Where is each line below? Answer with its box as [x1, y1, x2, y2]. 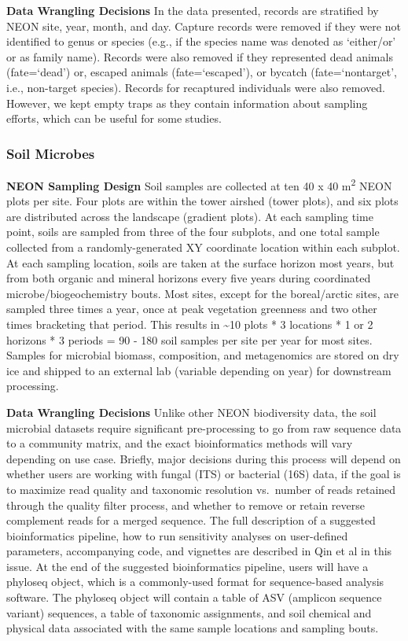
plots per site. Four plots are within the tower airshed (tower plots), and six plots [6, 193, 399, 209]
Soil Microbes [6, 143, 95, 163]
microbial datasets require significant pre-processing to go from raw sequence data [6, 419, 402, 436]
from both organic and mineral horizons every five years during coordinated [6, 270, 371, 286]
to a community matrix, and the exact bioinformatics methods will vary [6, 435, 353, 451]
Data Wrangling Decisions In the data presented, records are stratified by [6, 2, 379, 18]
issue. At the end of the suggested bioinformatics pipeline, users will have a [6, 558, 369, 574]
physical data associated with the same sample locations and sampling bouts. [6, 620, 379, 636]
